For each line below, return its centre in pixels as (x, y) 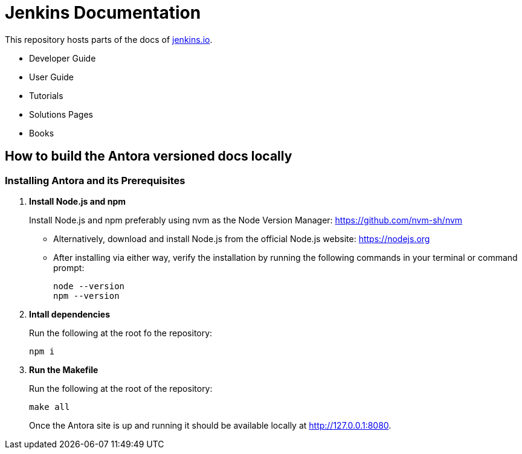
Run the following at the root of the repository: (121, 388)
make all (50, 407)
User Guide (52, 77)
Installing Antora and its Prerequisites (95, 180)
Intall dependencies (70, 314)
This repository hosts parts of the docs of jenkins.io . (109, 39)
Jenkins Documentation (103, 13)
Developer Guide (63, 58)
